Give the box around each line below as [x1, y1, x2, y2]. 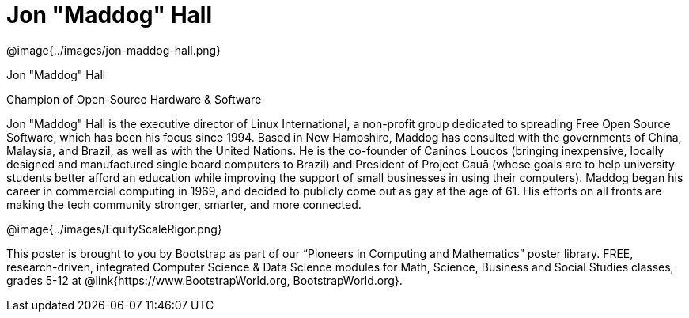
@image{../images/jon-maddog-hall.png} [6, 43, 221, 57]
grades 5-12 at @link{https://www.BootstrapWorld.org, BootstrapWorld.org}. [6, 273, 403, 287]
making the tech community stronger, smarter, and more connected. [6, 197, 362, 211]
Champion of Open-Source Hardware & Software [6, 92, 262, 106]
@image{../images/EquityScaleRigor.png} [6, 221, 222, 236]
